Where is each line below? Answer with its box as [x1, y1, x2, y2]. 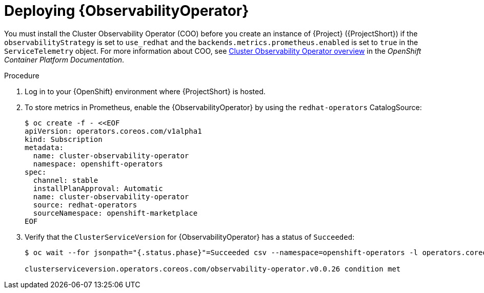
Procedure [4, 71, 39, 80]
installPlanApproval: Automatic [33, 184, 163, 193]
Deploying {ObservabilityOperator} [4, 2, 249, 19]
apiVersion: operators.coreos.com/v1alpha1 [25, 127, 202, 135]
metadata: [25, 143, 64, 152]
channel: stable [33, 176, 98, 184]
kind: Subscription [25, 135, 103, 143]
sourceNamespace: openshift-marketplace [33, 208, 198, 217]
